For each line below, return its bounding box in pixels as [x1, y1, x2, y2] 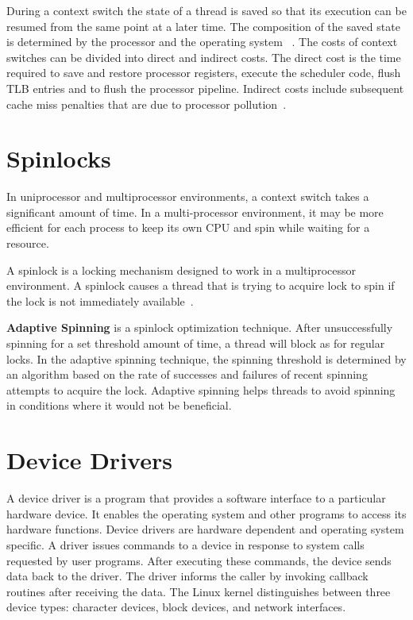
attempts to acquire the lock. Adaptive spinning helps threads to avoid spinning [6, 381, 396, 398]
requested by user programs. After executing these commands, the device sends [6, 552, 392, 568]
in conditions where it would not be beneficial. [6, 397, 232, 414]
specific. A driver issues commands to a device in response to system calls [6, 536, 365, 553]
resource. [6, 235, 49, 252]
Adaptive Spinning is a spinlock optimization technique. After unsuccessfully [6, 319, 393, 336]
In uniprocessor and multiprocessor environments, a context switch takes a [6, 188, 369, 205]
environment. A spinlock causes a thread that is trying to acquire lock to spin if [6, 277, 395, 294]
